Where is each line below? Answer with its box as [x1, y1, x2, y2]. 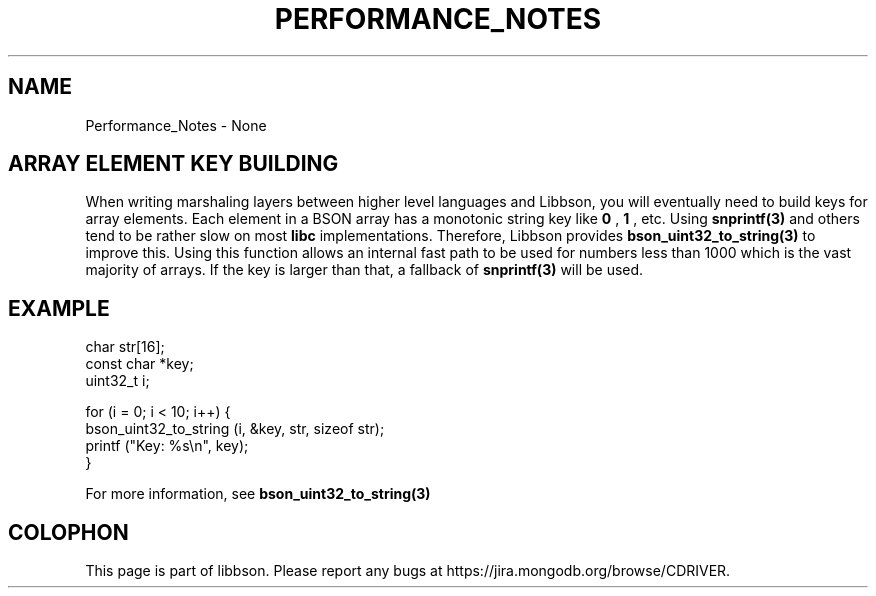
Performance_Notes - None [85, 116, 267, 134]
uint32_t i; [85, 372, 150, 390]
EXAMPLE [8, 295, 110, 321]
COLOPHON [8, 519, 129, 545]
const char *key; [85, 355, 194, 373]
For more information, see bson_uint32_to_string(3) [85, 485, 431, 503]
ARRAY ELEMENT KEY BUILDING [8, 151, 339, 177]
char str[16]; [85, 338, 165, 356]
